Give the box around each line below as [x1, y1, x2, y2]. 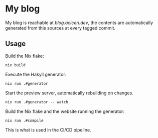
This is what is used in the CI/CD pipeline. [5, 126, 91, 133]
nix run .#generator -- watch [5, 99, 69, 104]
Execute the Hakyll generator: [5, 71, 67, 77]
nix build [5, 62, 26, 68]
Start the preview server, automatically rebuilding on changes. [5, 90, 134, 96]
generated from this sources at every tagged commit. [5, 25, 116, 31]
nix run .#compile [5, 118, 44, 123]
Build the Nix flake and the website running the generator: [5, 108, 124, 114]
